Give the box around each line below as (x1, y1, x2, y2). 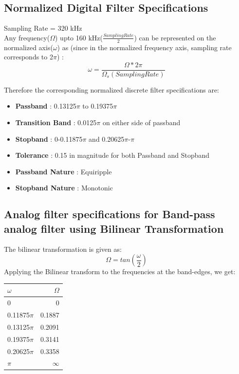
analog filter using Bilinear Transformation (4, 221, 224, 236)
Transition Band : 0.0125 (15, 117, 97, 128)
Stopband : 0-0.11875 (15, 133, 83, 144)
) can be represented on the (134, 32, 216, 42)
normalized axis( (4, 42, 53, 52)
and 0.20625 (89, 133, 125, 144)
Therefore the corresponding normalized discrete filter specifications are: (4, 84, 220, 94)
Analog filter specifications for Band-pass (4, 206, 215, 222)
